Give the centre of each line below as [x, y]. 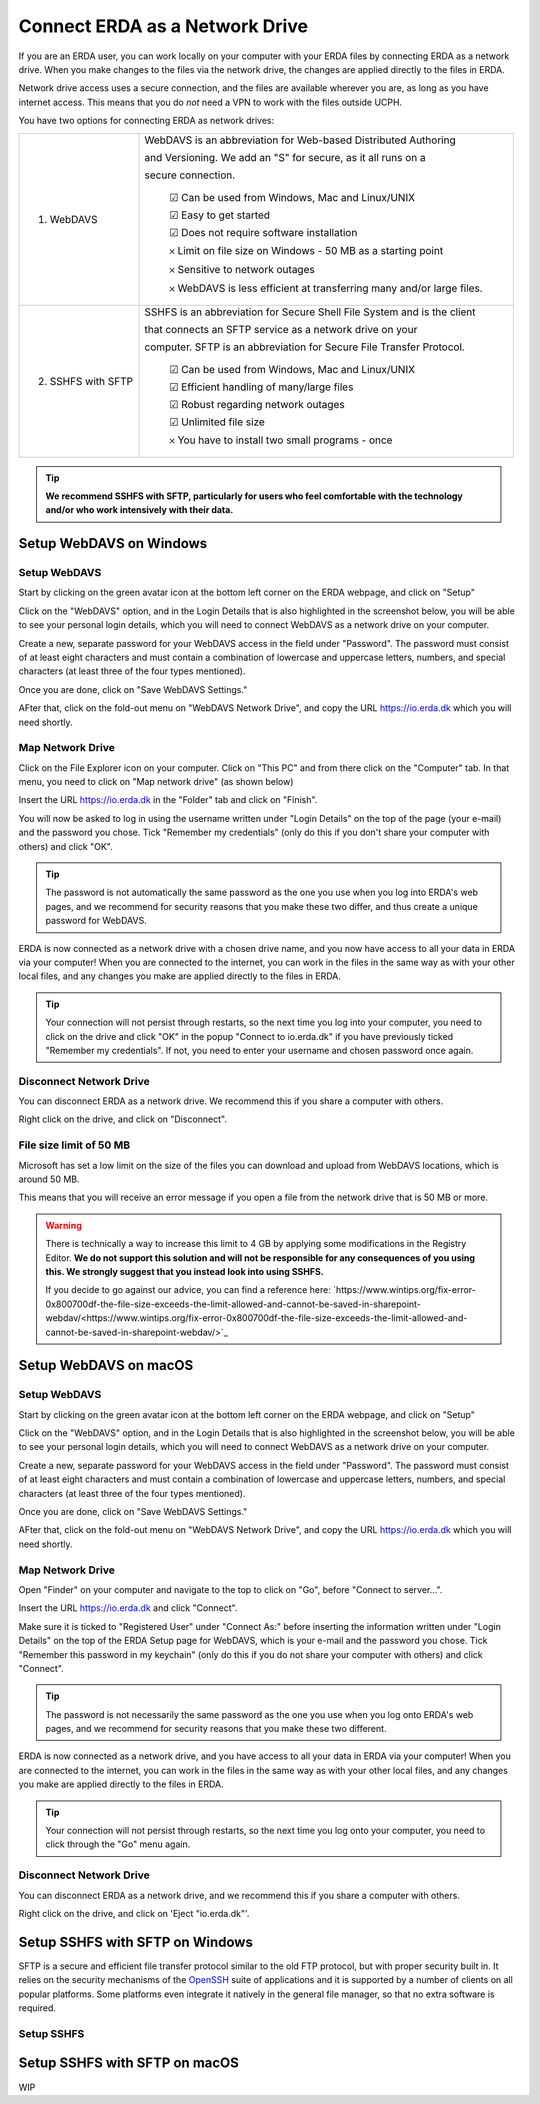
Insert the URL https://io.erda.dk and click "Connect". [128, 1608]
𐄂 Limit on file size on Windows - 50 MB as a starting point [306, 250]
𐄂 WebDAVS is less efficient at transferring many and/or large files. [326, 288]
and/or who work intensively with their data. [139, 510]
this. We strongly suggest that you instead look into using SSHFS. [184, 1271]
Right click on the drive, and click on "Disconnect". [122, 1119]
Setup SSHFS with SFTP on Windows [136, 1941]
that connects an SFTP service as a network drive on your [281, 329]
